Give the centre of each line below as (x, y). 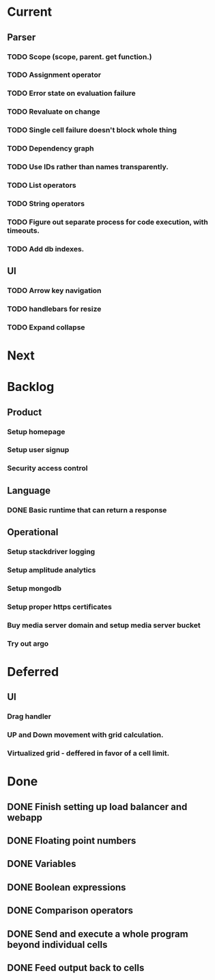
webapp (25, 817)
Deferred (33, 671)
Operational (33, 532)
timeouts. (23, 230)
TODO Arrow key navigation (54, 290)
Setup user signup (38, 450)
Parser (21, 37)
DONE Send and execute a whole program (98, 934)
